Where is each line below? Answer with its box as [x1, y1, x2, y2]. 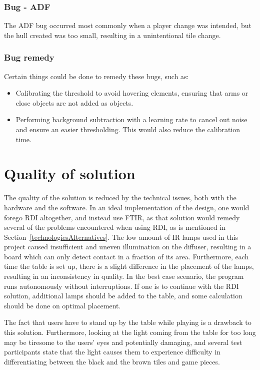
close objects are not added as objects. [15, 97, 133, 108]
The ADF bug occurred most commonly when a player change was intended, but [4, 20, 251, 31]
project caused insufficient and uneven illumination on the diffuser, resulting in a [4, 241, 251, 252]
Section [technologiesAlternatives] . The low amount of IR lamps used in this [4, 231, 238, 242]
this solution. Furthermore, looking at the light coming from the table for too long [4, 327, 256, 337]
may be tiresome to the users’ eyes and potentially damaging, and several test [4, 336, 242, 347]
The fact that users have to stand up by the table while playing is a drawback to [4, 317, 251, 327]
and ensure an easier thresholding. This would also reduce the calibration [15, 124, 240, 134]
